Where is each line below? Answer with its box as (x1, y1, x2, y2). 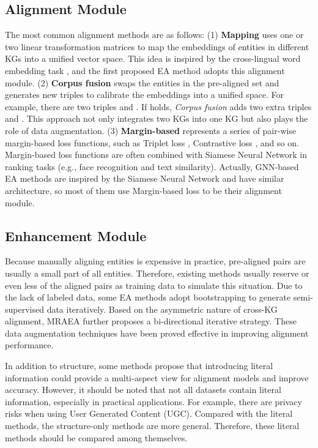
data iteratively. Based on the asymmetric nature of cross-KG (46, 302, 278, 315)
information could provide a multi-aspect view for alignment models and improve (5, 371, 309, 384)
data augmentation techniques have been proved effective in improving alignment (5, 326, 309, 339)
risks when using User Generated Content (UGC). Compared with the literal (5, 407, 293, 420)
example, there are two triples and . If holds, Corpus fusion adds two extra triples (5, 100, 312, 113)
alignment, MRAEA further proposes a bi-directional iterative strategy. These (5, 315, 297, 327)
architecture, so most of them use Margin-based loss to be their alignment (5, 184, 282, 196)
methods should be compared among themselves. (5, 431, 188, 444)
